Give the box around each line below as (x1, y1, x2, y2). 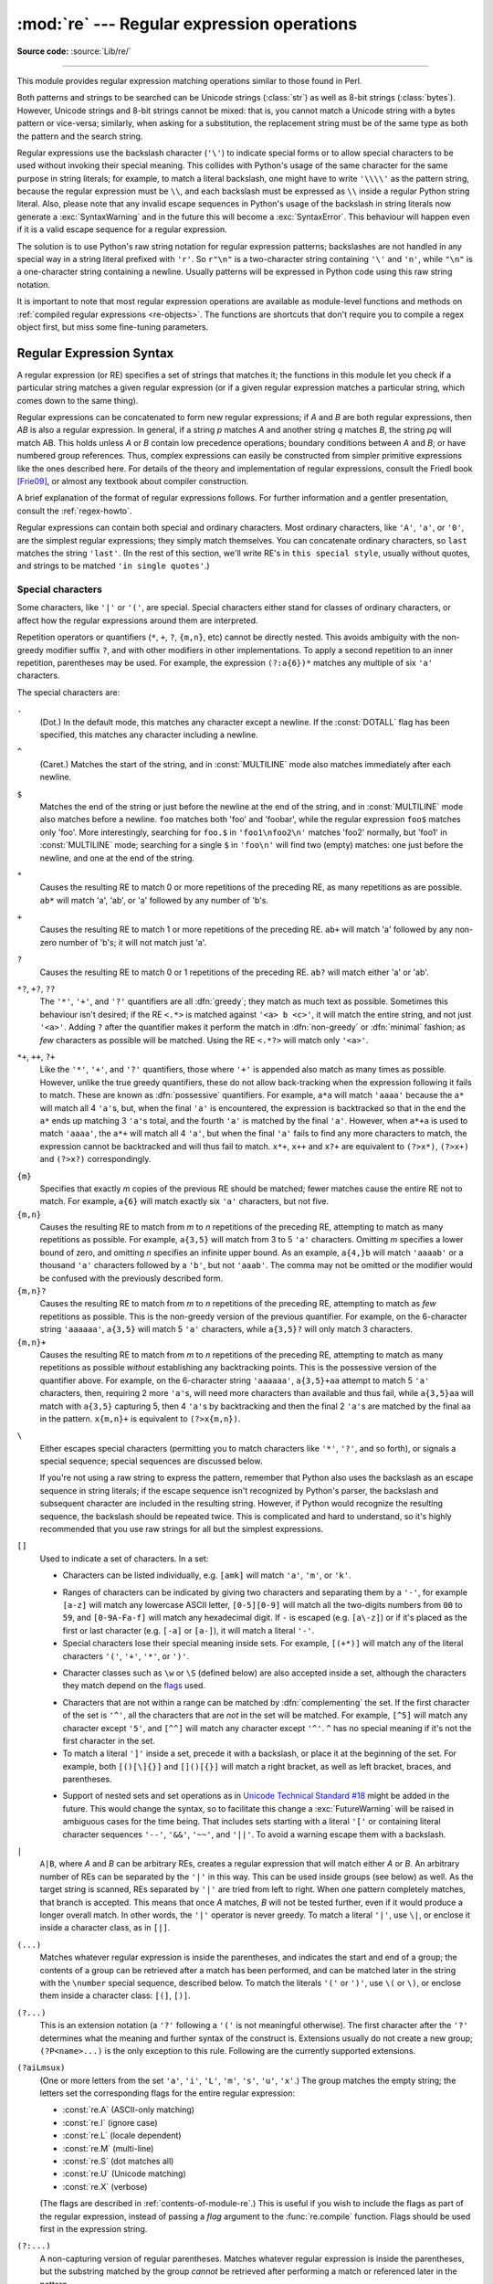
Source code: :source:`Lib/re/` (16, 46, 131, 57)
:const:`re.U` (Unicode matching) (62, 2168, 186, 2179)
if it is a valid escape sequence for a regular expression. (16, 224, 227, 235)
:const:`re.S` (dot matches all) (62, 2156, 174, 2167)
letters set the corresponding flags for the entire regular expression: (39, 2088, 296, 2099)
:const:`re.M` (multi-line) (62, 2142, 154, 2153)
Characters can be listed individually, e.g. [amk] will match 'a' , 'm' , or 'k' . (62, 1570, 351, 1581)
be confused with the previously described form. (39, 1273, 224, 1284)
